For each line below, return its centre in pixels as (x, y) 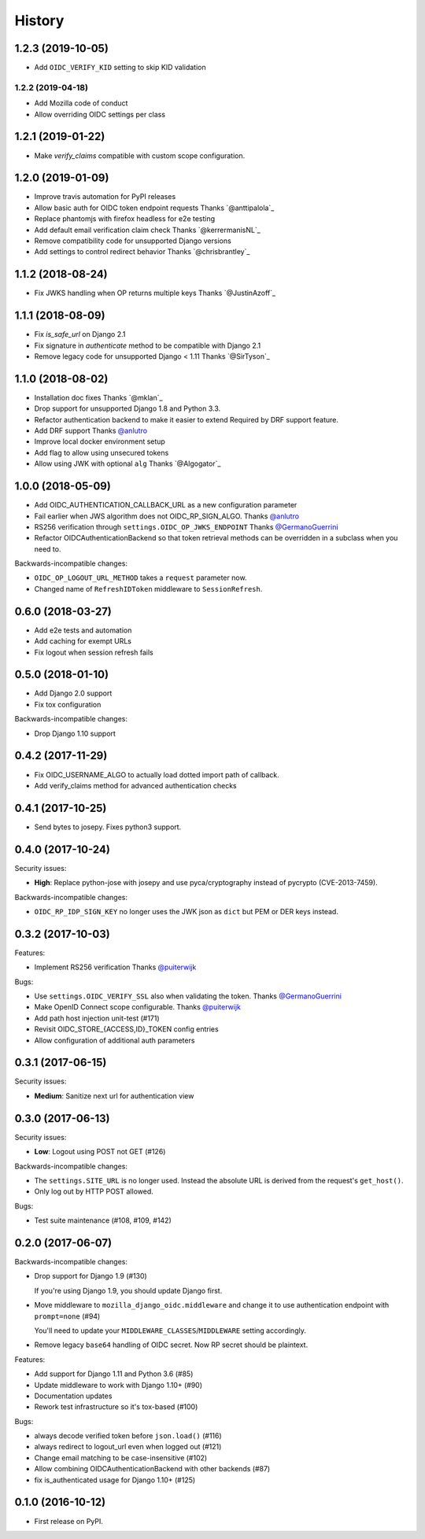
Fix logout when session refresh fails (94, 652)
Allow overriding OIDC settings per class (100, 114)
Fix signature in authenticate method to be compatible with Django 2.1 (148, 345)
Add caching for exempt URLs (83, 641)
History (39, 20)
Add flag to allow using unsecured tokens (102, 452)
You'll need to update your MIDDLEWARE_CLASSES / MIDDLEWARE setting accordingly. (170, 1330)
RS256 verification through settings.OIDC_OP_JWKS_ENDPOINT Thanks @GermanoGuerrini (186, 526)
